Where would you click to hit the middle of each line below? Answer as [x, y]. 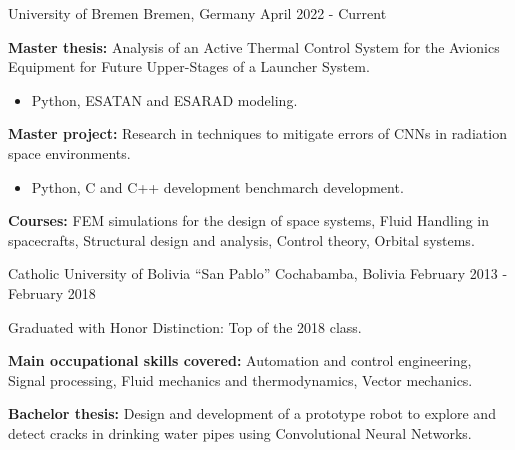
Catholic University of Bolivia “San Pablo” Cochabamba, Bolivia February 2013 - [258, 273]
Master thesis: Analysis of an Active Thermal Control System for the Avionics [254, 46]
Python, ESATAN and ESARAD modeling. [164, 99]
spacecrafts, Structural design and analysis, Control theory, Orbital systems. [241, 239]
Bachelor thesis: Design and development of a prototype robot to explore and [252, 413]
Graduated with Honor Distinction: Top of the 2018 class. [185, 326]
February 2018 [52, 292]
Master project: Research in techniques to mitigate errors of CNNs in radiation [257, 133]
